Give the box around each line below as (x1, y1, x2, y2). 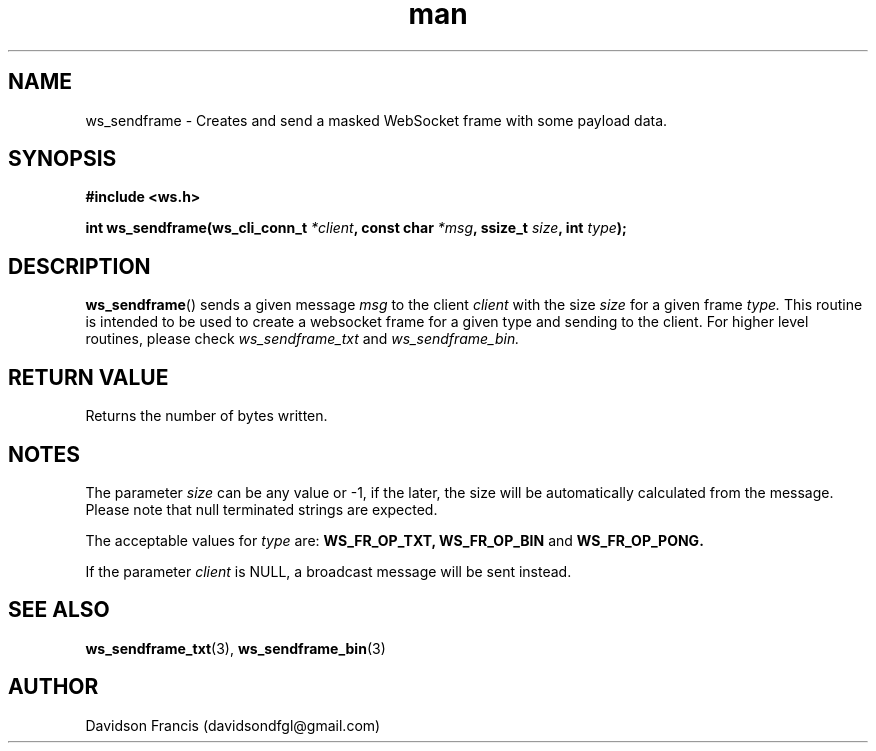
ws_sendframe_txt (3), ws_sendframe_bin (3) (85, 639, 386, 657)
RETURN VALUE (8, 364, 169, 390)
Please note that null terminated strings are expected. (85, 500, 438, 518)
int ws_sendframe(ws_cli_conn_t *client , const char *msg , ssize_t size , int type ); (85, 219, 627, 237)
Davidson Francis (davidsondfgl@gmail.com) (85, 716, 381, 734)
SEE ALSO (8, 597, 110, 623)
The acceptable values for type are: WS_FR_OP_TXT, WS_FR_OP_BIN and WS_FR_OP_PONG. (85, 531, 704, 549)
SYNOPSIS (8, 146, 117, 172)
